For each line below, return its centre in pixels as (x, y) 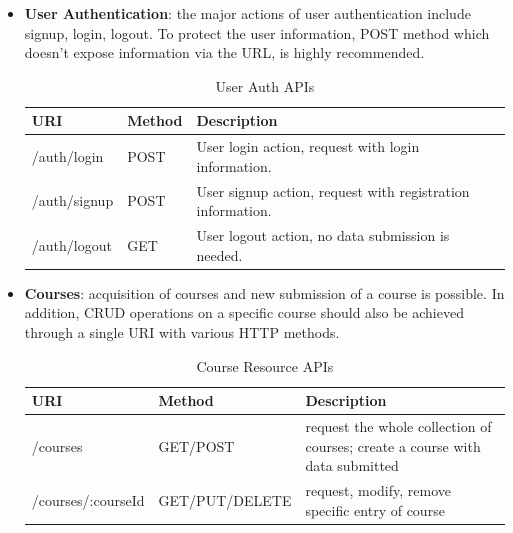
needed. (219, 254)
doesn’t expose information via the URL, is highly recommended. (224, 52)
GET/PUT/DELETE (225, 499)
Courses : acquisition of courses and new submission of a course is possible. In (264, 292)
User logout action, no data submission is (323, 235)
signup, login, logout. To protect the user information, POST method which (257, 32)
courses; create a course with (393, 445)
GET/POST (196, 445)
